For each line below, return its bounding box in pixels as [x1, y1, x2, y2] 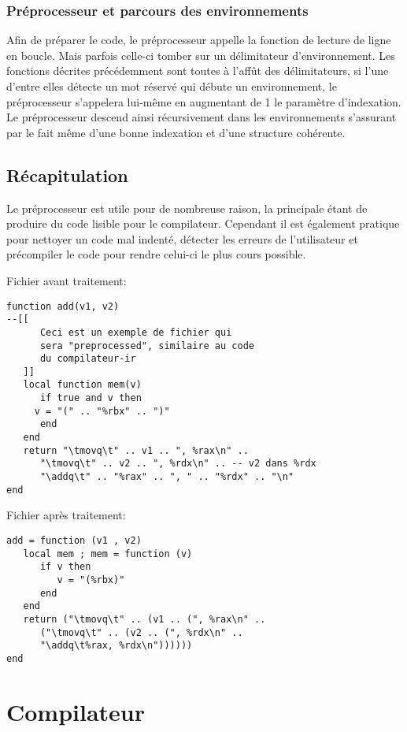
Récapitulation [6, 162, 128, 187]
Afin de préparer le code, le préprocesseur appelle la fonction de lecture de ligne [6, 32, 391, 48]
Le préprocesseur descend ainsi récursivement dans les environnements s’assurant [6, 109, 397, 125]
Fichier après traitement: [6, 507, 126, 523]
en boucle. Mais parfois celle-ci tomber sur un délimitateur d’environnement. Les [6, 46, 395, 63]
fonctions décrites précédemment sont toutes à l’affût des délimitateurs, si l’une [6, 62, 389, 79]
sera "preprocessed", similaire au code [39, 340, 254, 351]
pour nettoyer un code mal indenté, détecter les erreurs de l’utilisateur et [6, 230, 358, 247]
